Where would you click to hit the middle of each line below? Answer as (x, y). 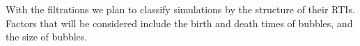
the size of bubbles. (47, 37)
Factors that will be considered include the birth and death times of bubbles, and (179, 23)
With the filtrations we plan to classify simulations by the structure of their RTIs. (180, 9)
